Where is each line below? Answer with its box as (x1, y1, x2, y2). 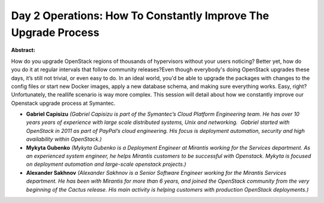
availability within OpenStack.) (26, 135, 102, 143)
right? (292, 83, 307, 90)
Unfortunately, (11, 91, 47, 98)
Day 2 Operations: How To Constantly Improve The (11, 9, 269, 22)
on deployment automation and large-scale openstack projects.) (26, 160, 187, 168)
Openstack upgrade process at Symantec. (11, 99, 116, 107)
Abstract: (11, 47, 35, 54)
